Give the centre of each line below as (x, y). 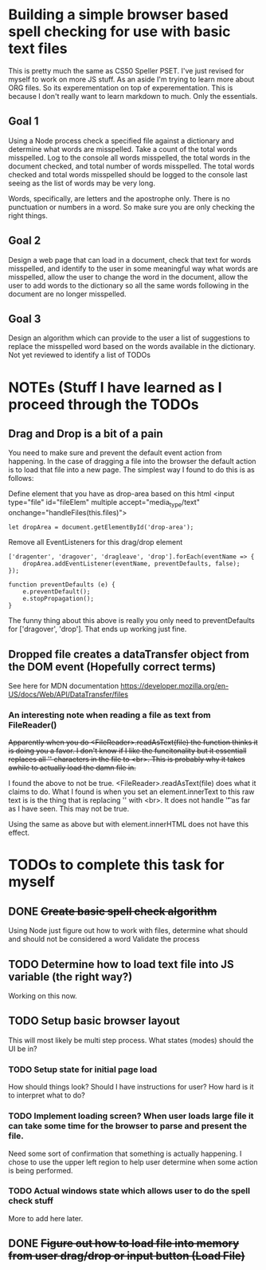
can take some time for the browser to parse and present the (127, 1126)
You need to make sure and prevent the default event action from (115, 453)
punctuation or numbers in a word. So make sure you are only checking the (131, 207)
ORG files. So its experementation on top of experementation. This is (121, 87)
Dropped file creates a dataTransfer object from (129, 654)
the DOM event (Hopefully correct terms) (112, 667)
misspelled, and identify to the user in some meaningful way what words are (133, 268)
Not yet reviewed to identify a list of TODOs (80, 355)
